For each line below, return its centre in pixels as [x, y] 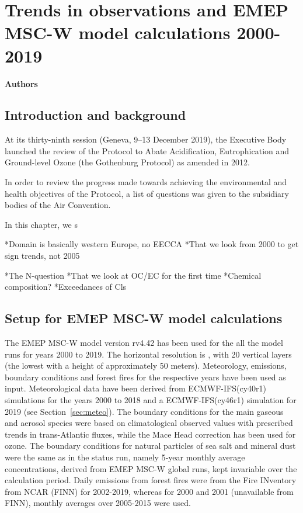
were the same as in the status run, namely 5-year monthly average [125, 457]
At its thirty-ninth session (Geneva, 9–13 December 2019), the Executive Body [146, 139]
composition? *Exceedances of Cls [66, 287]
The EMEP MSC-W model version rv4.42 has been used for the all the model [144, 343]
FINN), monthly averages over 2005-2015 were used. [98, 503]
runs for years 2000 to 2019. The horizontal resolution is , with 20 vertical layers [148, 354]
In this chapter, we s [41, 224]
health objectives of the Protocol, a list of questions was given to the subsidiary [147, 193]
